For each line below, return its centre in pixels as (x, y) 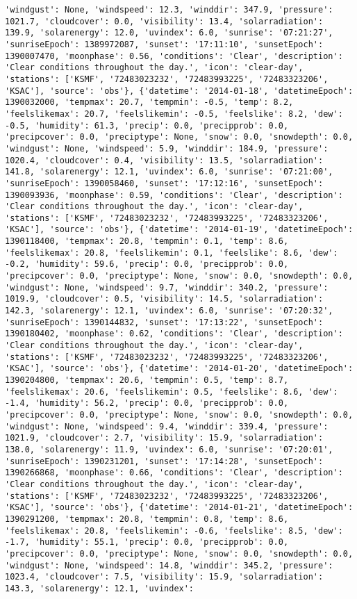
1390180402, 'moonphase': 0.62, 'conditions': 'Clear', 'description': (174, 334)
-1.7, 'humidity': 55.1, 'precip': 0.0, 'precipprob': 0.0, (147, 542)
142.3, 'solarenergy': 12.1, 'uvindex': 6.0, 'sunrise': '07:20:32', (169, 311)
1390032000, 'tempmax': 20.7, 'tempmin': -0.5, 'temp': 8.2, (149, 102)
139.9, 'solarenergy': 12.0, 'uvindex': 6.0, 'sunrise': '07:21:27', (169, 33)
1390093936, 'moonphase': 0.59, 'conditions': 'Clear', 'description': (174, 195)
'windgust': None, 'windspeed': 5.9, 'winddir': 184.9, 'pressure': (167, 148)
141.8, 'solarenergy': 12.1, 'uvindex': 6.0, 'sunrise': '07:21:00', (169, 172)
